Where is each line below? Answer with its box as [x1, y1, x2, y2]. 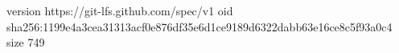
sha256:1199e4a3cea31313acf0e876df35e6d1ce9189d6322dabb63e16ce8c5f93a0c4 [6, 18, 393, 35]
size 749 [6, 34, 45, 51]
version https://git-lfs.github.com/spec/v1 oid [6, 2, 233, 18]
